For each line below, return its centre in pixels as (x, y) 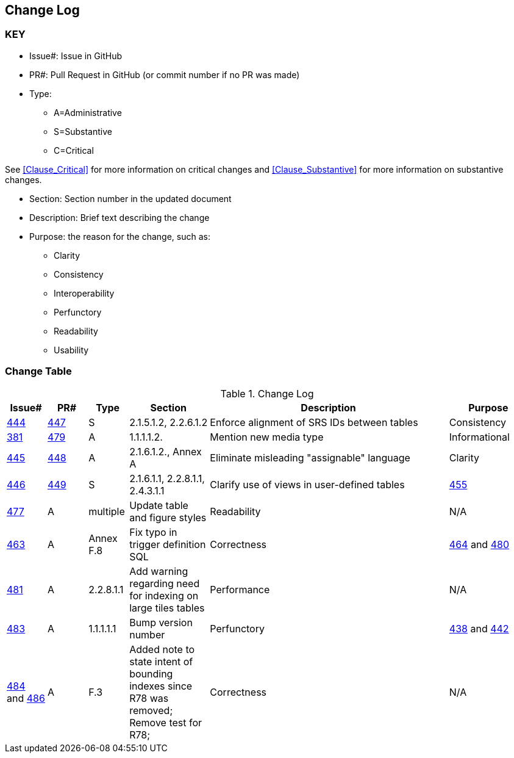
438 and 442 (479, 628)
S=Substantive (83, 131)
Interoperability (84, 293)
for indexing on (164, 595)
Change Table (38, 371)
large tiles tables (167, 608)
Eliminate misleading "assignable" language (310, 457)
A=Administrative (88, 112)
